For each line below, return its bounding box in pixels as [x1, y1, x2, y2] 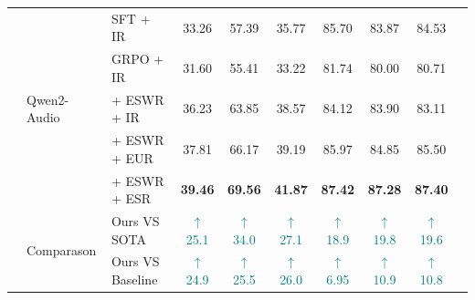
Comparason [26, 240, 97, 259]
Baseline [111, 269, 158, 288]
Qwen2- [26, 89, 69, 109]
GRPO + [111, 49, 164, 68]
